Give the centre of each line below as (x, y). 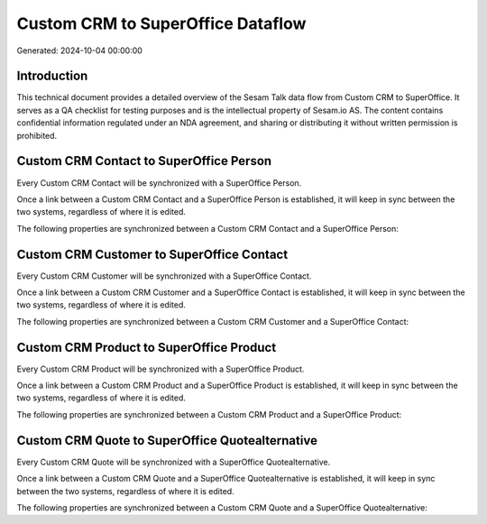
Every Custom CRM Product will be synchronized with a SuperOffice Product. (161, 369)
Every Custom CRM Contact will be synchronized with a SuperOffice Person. (159, 183)
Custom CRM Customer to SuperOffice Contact (152, 254)
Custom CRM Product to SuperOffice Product (147, 347)
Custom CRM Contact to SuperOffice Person (144, 161)
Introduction (52, 76)
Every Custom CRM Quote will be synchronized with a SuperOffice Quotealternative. (174, 462)
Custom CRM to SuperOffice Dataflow (161, 23)
